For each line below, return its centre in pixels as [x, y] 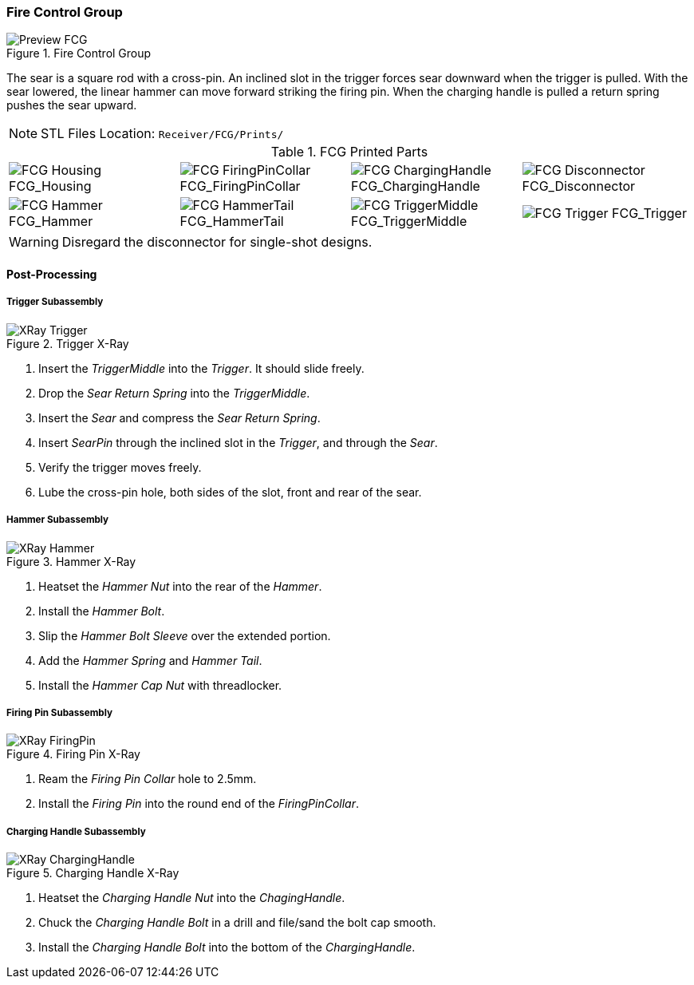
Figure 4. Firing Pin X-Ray [73, 754]
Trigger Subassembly [55, 302]
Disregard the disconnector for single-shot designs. [217, 242]
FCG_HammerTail [232, 222]
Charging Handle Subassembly [76, 831]
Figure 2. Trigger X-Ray [68, 343]
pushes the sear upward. [72, 105]
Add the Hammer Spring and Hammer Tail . [150, 660]
